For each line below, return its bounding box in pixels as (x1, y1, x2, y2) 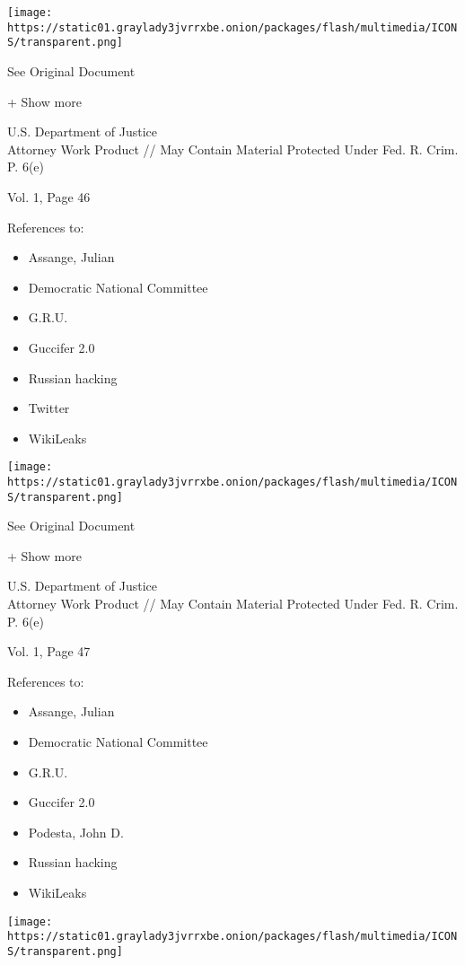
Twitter (28, 399, 70, 417)
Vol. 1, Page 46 (7, 187, 91, 206)
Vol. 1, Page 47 (7, 642, 91, 661)
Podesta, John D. (28, 822, 124, 841)
